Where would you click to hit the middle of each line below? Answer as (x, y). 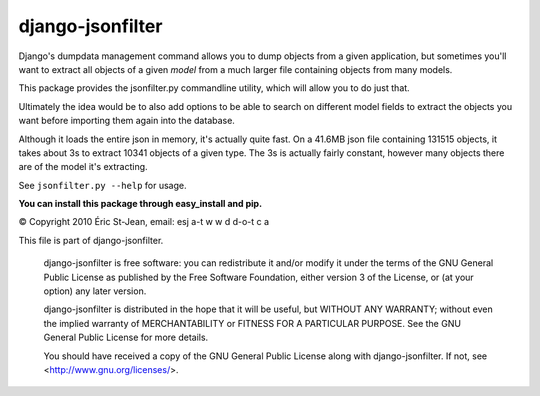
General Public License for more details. (126, 337)
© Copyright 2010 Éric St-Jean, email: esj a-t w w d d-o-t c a (144, 222)
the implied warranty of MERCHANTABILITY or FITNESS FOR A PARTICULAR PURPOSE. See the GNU (252, 323)
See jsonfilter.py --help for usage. (102, 185)
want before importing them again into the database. (126, 121)
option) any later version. (95, 291)
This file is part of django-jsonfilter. (91, 240)
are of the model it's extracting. (83, 167)
